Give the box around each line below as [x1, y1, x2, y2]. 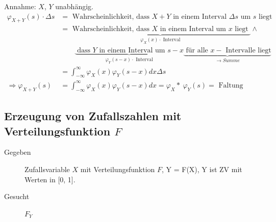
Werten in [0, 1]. [24, 174, 76, 184]
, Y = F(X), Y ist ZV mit [162, 163, 242, 174]
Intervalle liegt [225, 46, 271, 54]
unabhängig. [55, 1, 93, 11]
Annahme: [4, 1, 36, 11]
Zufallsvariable [24, 163, 70, 174]
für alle [186, 46, 208, 54]
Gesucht [4, 191, 30, 202]
